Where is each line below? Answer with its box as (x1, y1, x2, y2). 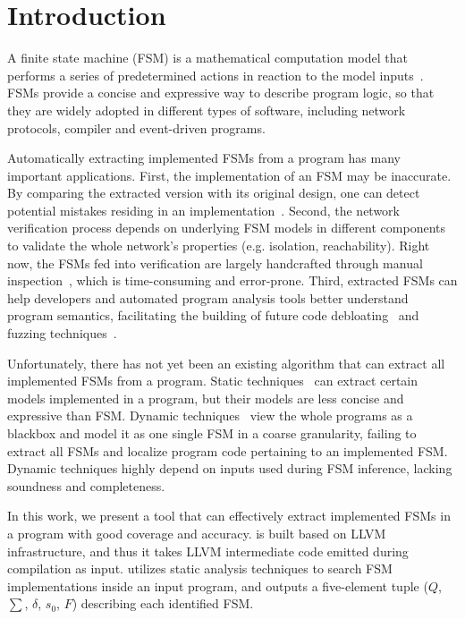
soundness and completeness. (7, 476, 165, 495)
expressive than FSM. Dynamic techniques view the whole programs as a (7, 406, 413, 425)
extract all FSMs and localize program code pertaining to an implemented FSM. (7, 441, 448, 460)
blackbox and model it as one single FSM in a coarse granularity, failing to (7, 424, 417, 442)
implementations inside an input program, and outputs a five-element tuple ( (7, 576, 428, 595)
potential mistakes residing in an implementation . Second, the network (7, 200, 400, 219)
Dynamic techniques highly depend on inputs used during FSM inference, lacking (7, 459, 452, 478)
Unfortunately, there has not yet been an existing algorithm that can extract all (7, 353, 445, 372)
